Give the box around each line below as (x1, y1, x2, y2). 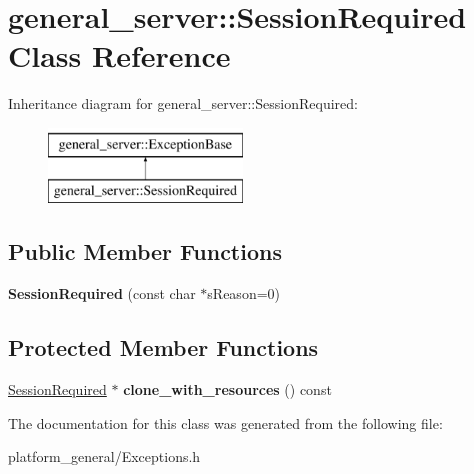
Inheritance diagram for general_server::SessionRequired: (8, 93, 358, 114)
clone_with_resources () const (123, 379, 332, 400)
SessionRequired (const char (8, 283, 196, 304)
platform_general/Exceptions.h (8, 446, 201, 467)
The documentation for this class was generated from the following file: (8, 412, 443, 433)
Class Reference (8, 35, 231, 76)
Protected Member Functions (8, 332, 319, 363)
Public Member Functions (8, 236, 282, 267)
